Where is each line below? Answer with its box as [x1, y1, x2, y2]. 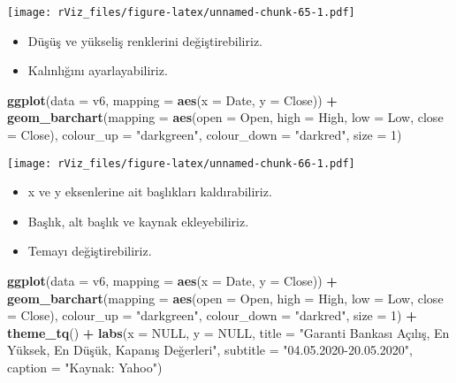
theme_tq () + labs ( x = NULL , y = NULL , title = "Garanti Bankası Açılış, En [7, 323, 450, 341]
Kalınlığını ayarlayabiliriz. [27, 61, 168, 80]
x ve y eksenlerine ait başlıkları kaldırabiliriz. [27, 182, 272, 201]
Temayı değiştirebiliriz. [27, 241, 152, 260]
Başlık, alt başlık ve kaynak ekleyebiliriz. [27, 211, 249, 230]
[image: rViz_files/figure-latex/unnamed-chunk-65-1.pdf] [7, 6, 355, 19]
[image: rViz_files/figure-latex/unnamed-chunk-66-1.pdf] [7, 157, 355, 170]
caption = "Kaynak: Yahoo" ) [7, 358, 163, 377]
